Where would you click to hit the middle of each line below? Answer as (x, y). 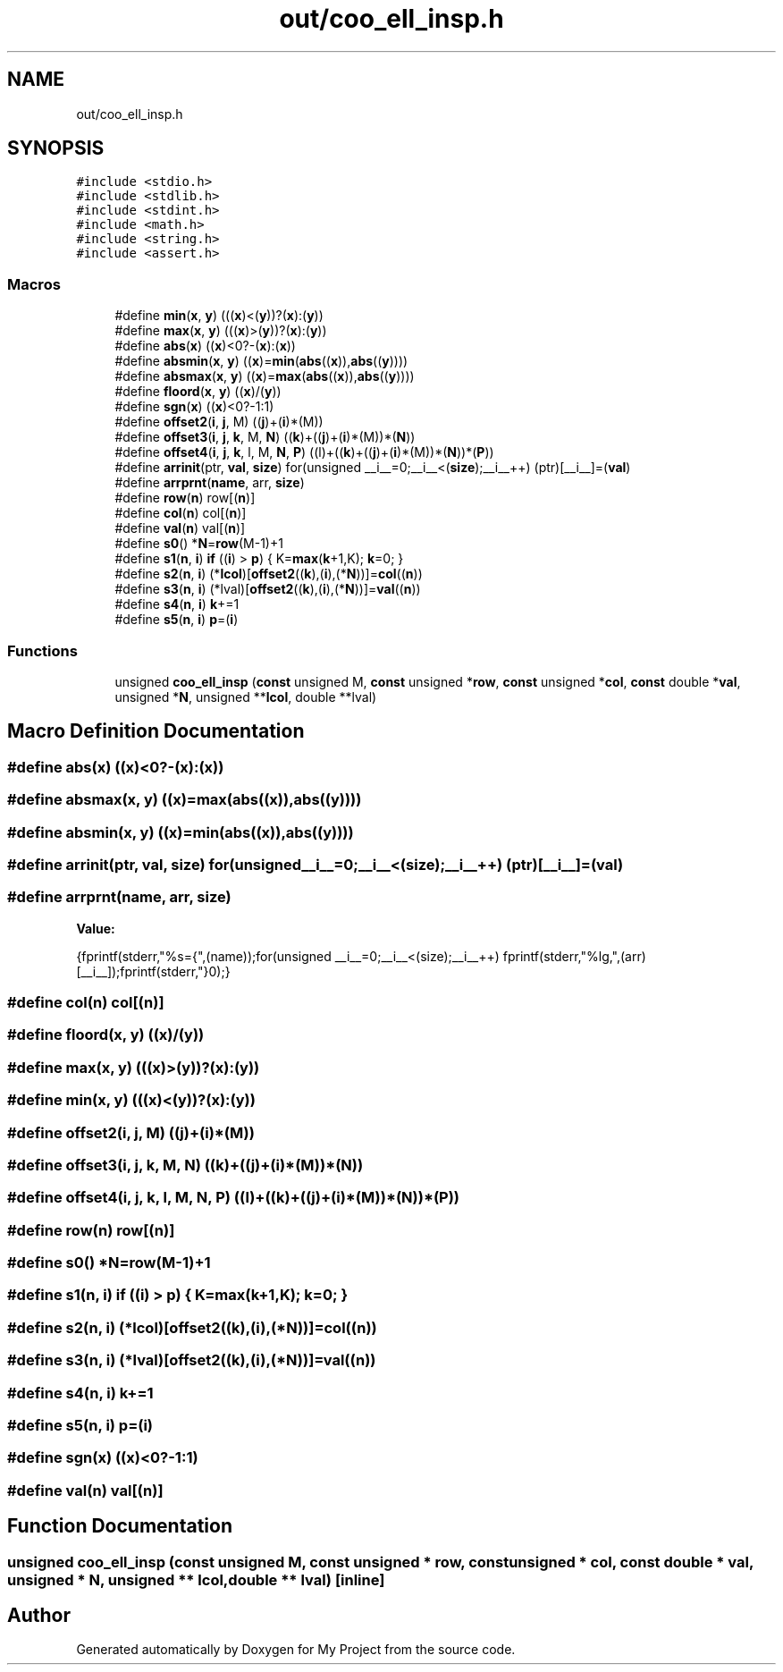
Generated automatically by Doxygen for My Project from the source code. (296, 1650)
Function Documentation (120, 1526)
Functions (42, 650)
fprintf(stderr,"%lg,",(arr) (574, 956)
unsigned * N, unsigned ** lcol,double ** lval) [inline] (196, 1579)
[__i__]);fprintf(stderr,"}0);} (153, 971)
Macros (34, 284)
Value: (96, 928)
